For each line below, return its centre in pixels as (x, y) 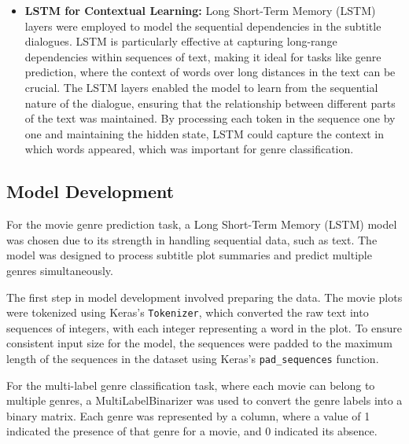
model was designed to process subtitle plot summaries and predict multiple (189, 255)
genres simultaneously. (60, 270)
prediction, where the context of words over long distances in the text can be (210, 72)
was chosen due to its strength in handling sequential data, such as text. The (192, 239)
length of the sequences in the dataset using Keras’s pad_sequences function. (193, 358)
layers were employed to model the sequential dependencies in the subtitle (203, 26)
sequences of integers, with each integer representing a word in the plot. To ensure (204, 327)
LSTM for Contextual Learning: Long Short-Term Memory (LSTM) (200, 10)
